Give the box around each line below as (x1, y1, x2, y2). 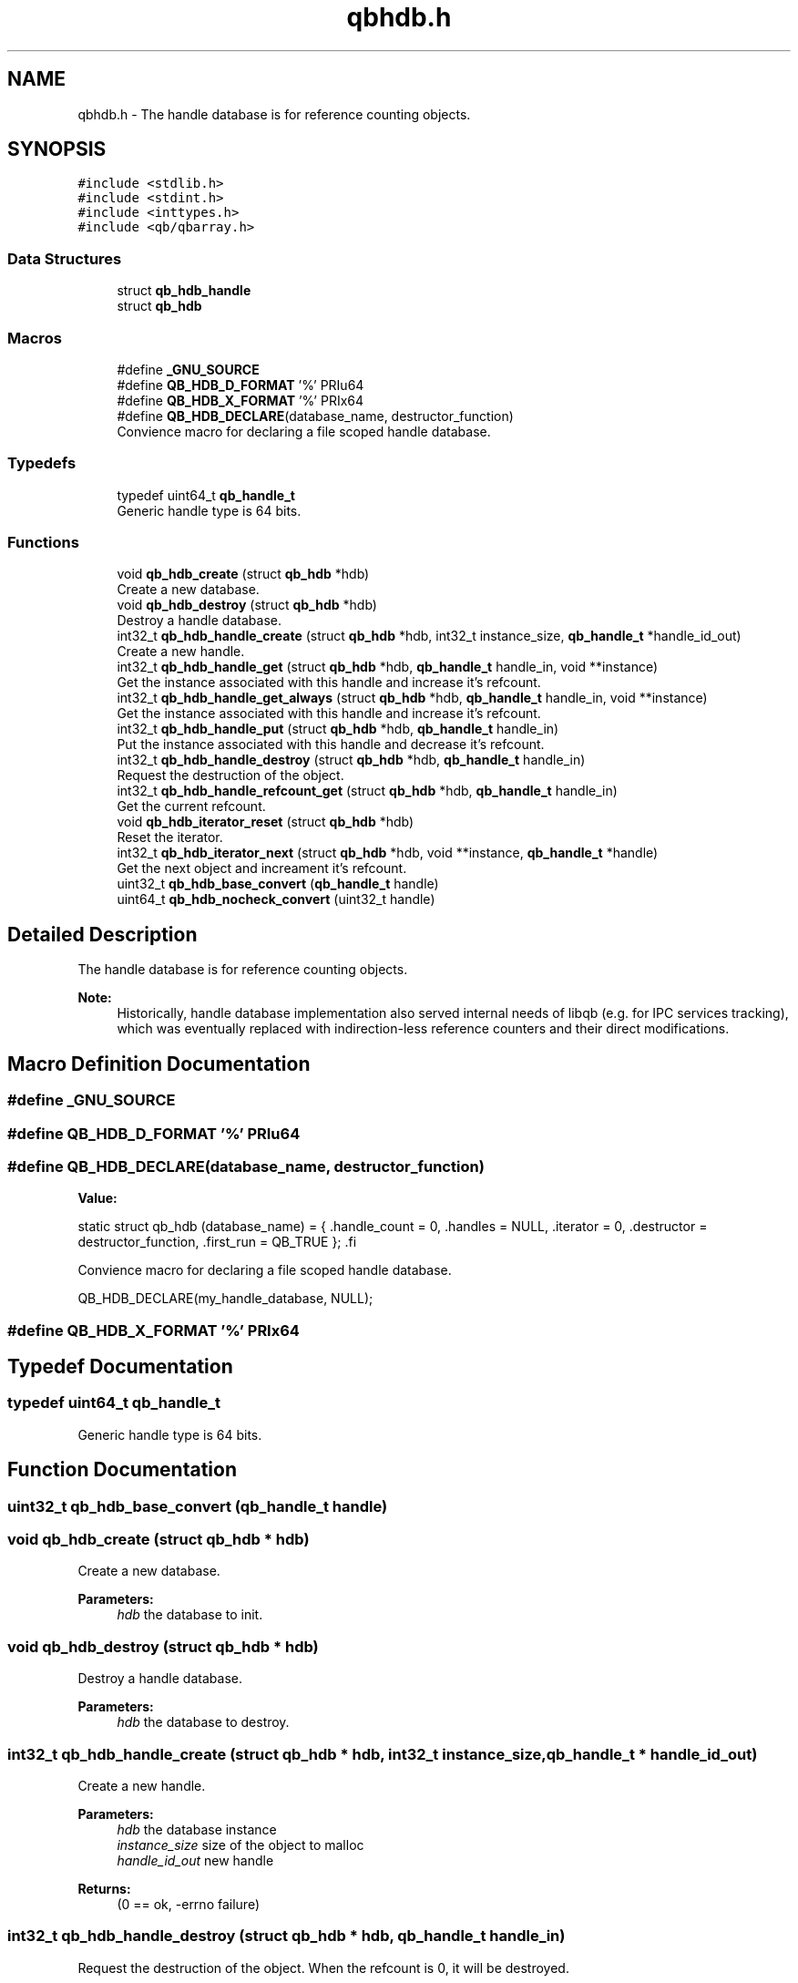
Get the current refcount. (117, 798, 266, 815)
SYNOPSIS (7, 138, 107, 161)
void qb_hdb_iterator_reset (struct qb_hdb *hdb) (117, 814, 414, 830)
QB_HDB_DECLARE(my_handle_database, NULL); (77, 1290, 373, 1307)
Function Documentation (7, 1458, 237, 1482)
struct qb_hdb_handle (117, 283, 251, 299)
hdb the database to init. (117, 1607, 263, 1623)
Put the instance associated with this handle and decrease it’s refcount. (117, 736, 545, 753)
